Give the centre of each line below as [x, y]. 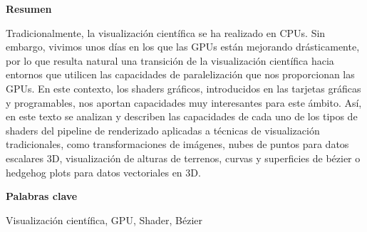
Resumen [29, 9]
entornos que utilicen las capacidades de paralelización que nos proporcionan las [180, 74]
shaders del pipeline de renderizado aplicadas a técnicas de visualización [163, 130]
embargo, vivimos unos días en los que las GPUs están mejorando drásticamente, [183, 47]
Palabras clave [42, 196]
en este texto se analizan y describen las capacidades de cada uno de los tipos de [182, 116]
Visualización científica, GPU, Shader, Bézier [104, 220]
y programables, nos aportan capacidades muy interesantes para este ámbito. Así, [184, 102]
